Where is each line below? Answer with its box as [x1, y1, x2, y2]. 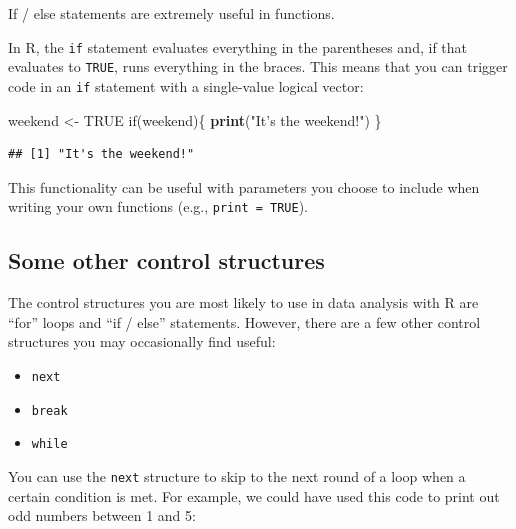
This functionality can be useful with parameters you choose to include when [8, 176, 480, 197]
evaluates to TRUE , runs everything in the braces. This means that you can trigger [8, 56, 508, 77]
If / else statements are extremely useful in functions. [8, 3, 335, 23]
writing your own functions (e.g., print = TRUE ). [8, 196, 308, 217]
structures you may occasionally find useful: [8, 331, 276, 352]
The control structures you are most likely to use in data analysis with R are [8, 292, 479, 313]
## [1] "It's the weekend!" [8, 147, 195, 162]
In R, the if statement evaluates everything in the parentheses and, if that [8, 36, 467, 57]
